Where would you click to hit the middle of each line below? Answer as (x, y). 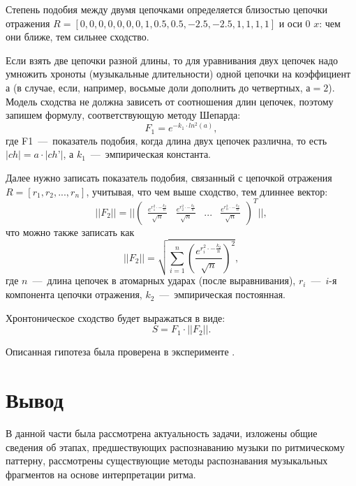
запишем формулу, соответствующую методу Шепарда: (123, 115)
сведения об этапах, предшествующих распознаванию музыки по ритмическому (175, 447)
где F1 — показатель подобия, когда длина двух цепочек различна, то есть (166, 140)
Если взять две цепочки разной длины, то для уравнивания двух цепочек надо (172, 60)
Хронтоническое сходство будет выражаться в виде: (116, 317)
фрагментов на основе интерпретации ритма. (101, 474)
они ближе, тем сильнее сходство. (77, 37)
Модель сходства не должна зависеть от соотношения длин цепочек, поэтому (170, 101)
